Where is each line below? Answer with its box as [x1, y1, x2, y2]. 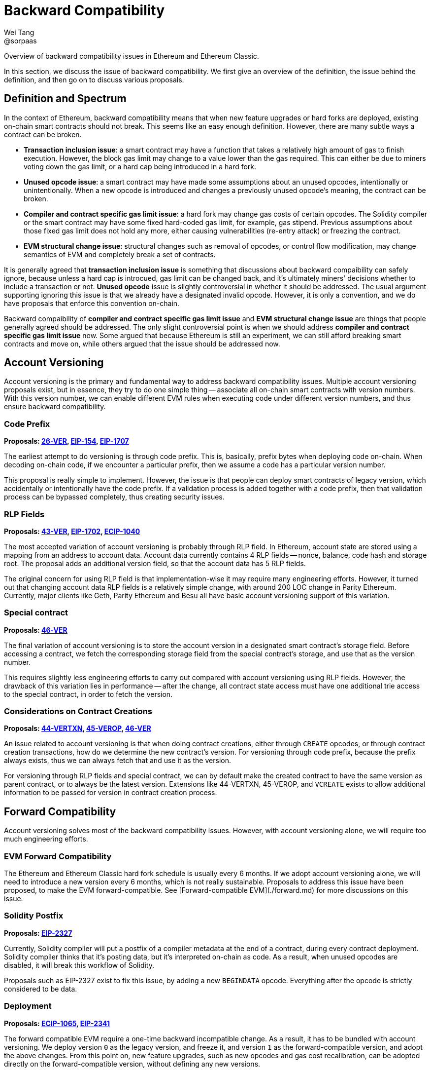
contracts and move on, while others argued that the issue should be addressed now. [4, 339, 280, 348]
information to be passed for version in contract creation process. [4, 788, 217, 797]
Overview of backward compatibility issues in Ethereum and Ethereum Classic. [4, 51, 259, 60]
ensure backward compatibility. [4, 402, 106, 411]
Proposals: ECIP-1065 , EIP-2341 [4, 1019, 110, 1028]
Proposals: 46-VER [4, 625, 67, 634]
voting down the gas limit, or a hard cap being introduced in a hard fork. [24, 162, 257, 171]
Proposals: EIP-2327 [4, 928, 72, 937]
